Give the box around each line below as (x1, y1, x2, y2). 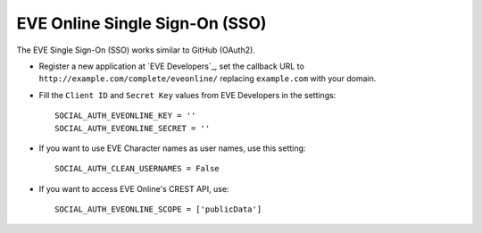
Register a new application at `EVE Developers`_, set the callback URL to (38, 61, 305, 71)
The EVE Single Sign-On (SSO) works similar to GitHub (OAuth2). (16, 45, 256, 55)
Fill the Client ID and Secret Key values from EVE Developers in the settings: (38, 89, 337, 100)
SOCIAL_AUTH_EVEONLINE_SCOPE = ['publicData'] (54, 204, 262, 214)
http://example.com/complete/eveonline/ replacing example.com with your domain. (38, 73, 377, 84)
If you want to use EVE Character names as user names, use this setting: (38, 143, 306, 154)
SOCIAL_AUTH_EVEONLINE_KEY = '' (54, 111, 196, 121)
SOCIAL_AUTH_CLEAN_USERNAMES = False (54, 163, 220, 174)
